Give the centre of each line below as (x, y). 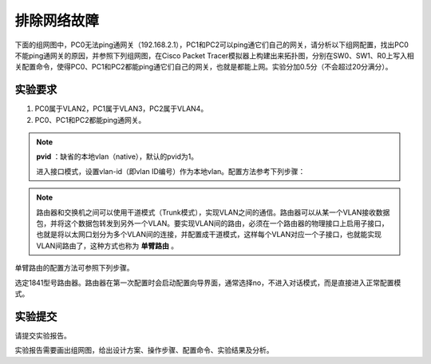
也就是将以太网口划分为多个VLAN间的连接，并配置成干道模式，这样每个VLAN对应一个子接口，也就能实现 (209, 235)
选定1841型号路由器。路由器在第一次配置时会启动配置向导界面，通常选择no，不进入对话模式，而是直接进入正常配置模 (208, 283)
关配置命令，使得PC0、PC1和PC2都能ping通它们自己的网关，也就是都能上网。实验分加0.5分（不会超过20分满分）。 (204, 67)
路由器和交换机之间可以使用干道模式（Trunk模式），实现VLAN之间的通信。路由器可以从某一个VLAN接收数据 (213, 212)
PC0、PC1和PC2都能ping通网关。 (90, 120)
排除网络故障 (57, 21)
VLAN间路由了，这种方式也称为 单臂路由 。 (107, 245)
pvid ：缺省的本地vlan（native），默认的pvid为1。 (117, 156)
